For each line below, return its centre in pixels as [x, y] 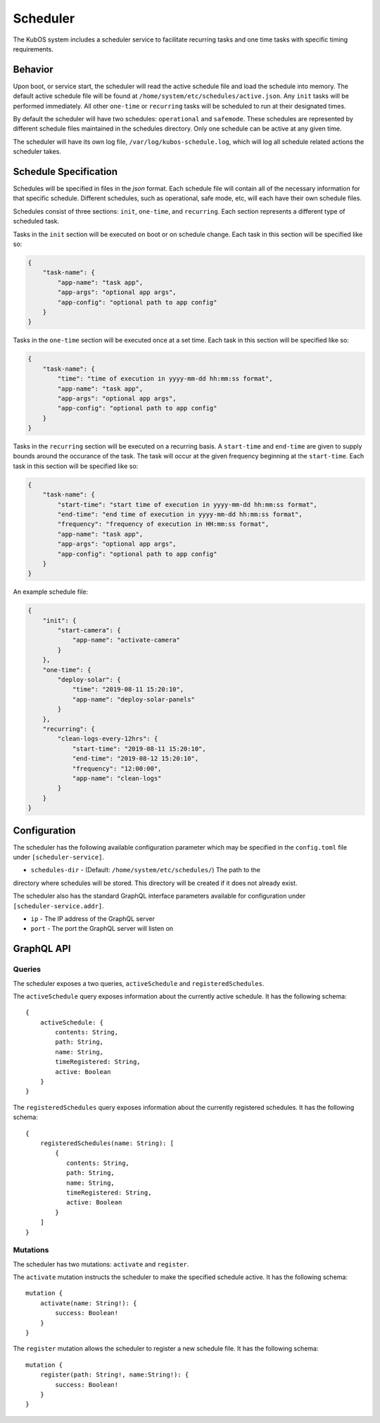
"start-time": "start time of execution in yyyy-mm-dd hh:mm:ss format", [188, 505]
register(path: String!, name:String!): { [114, 1375]
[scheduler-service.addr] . [59, 905]
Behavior [33, 69]
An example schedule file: [50, 592]
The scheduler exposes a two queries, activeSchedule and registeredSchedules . [139, 983]
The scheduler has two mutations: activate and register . [101, 1264]
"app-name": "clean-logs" [117, 778]
